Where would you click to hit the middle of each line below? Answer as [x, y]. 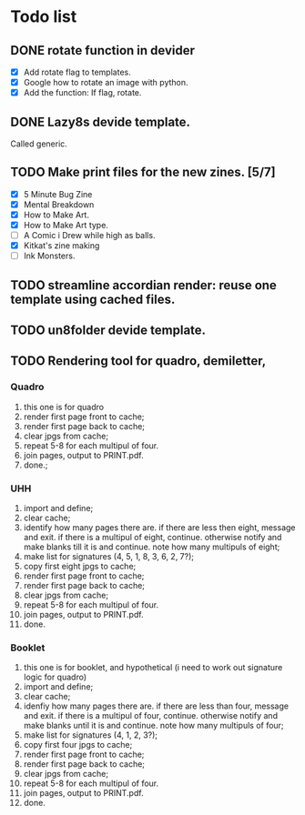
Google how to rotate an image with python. [106, 83]
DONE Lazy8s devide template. [100, 121]
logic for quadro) [55, 677]
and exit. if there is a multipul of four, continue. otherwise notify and [151, 716]
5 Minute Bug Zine [58, 194]
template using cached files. [93, 299]
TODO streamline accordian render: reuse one [143, 285]
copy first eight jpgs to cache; [80, 567]
